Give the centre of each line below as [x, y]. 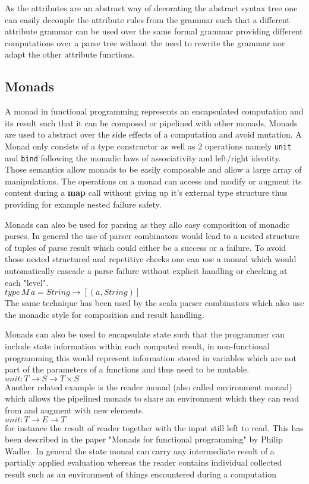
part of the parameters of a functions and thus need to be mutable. [127, 369]
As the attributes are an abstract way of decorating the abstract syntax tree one [151, 8]
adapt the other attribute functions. [70, 54]
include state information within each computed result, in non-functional [137, 346]
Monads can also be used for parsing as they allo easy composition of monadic [147, 224]
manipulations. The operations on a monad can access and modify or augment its [153, 181]
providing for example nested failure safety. [83, 204]
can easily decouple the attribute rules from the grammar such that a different [147, 19]
